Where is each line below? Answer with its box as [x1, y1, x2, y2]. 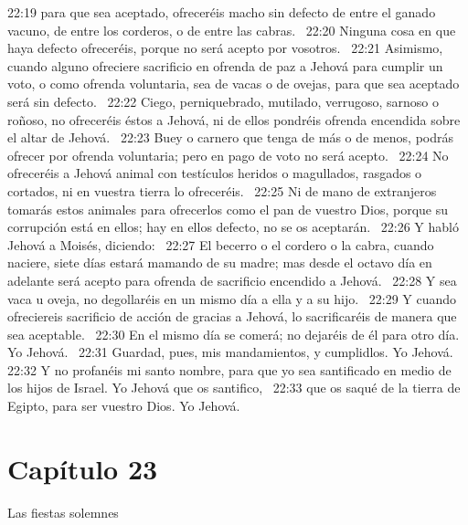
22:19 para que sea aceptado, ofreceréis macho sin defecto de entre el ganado [7, 3, 436, 21]
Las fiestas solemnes [7, 502, 119, 521]
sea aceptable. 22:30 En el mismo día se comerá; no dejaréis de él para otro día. [7, 324, 460, 343]
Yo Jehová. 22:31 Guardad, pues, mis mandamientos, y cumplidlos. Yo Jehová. [7, 342, 453, 362]
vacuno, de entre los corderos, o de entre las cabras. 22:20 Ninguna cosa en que [7, 20, 456, 39]
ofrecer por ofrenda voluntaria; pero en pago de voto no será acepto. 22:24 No [7, 145, 449, 164]
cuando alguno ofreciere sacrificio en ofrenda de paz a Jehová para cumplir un [7, 56, 443, 75]
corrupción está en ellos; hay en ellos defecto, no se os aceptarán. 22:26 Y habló [7, 217, 459, 236]
